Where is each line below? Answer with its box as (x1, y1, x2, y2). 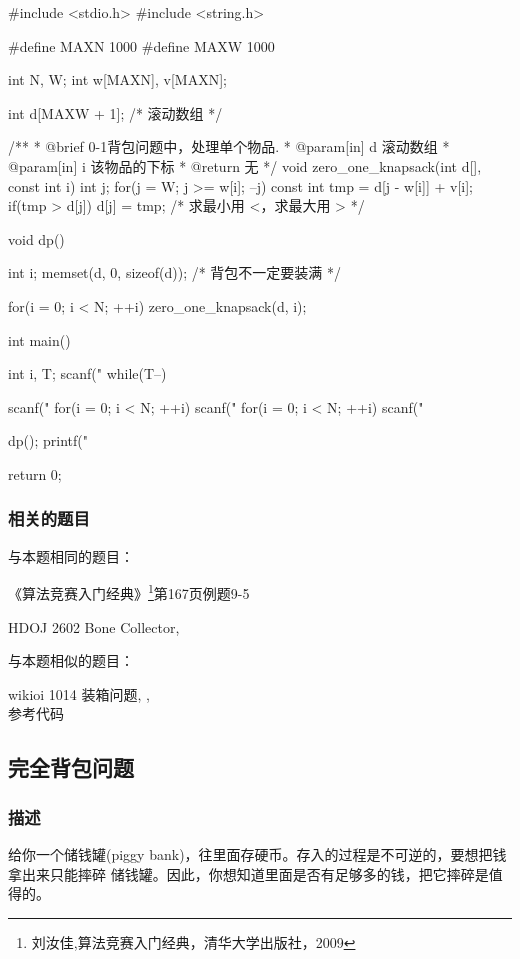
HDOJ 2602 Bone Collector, (8, 616, 180, 637)
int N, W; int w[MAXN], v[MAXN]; (8, 69, 227, 90)
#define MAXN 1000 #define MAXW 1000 (8, 35, 275, 56)
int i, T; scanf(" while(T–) (8, 363, 167, 384)
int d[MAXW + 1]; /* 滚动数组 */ (8, 102, 223, 123)
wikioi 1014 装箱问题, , (8, 683, 150, 704)
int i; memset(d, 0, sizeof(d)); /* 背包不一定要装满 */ (8, 262, 342, 283)
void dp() (8, 228, 65, 249)
